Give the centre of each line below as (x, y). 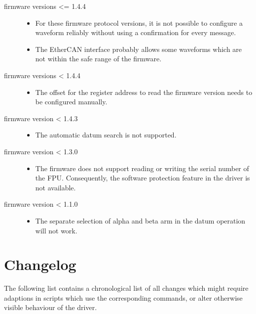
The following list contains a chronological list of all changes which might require (126, 288)
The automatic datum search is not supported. (106, 135)
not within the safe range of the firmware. (98, 59)
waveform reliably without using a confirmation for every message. (136, 32)
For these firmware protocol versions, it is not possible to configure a (139, 22)
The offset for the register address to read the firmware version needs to (144, 92)
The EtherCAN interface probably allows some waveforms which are (139, 49)
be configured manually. (71, 102)
